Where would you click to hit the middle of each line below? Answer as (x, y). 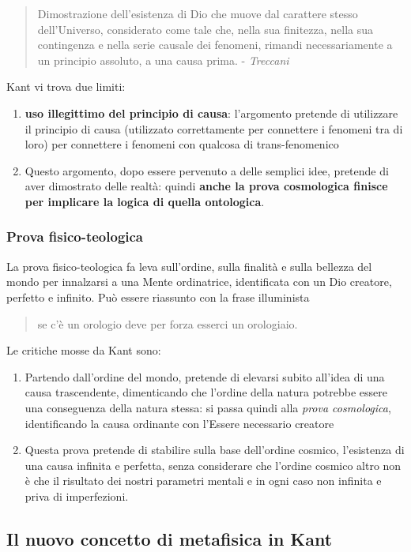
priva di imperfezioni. (77, 496)
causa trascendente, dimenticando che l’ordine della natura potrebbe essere (206, 392)
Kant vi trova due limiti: (66, 86)
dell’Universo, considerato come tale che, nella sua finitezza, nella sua (205, 29)
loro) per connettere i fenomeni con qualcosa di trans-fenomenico (182, 144)
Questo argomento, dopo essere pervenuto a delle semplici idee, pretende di (207, 170)
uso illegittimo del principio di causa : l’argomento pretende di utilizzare (211, 113)
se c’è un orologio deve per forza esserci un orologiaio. (168, 323)
